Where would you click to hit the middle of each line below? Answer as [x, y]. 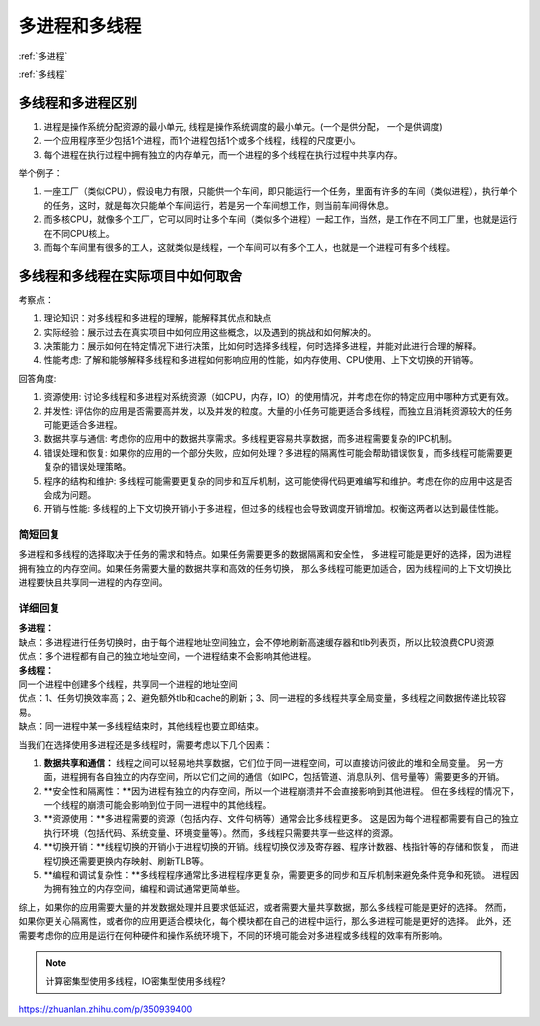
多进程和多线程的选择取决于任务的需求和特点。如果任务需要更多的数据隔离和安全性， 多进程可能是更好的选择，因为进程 [265, 554]
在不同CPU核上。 [79, 233]
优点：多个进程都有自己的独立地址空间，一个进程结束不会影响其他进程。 [167, 656]
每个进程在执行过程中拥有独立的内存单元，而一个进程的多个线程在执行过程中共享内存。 [223, 154]
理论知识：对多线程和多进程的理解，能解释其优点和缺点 [157, 318]
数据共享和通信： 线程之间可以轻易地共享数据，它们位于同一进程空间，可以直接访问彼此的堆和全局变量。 [259, 762]
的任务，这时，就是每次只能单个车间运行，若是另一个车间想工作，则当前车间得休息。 [218, 205]
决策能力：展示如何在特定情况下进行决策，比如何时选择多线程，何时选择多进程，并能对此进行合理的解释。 [262, 346]
